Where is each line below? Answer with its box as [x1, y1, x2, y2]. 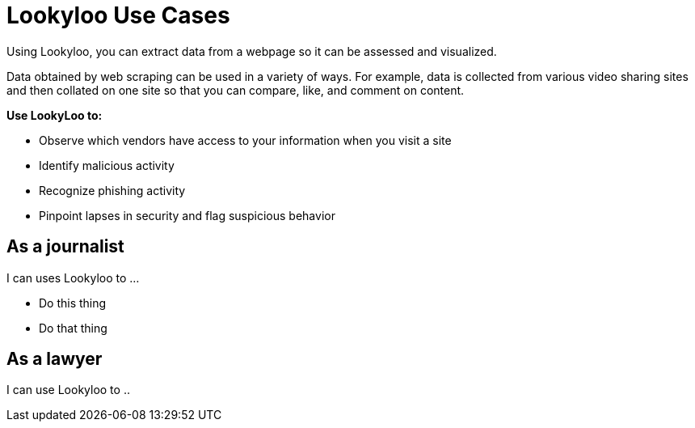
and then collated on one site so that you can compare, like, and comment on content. [6, 83, 465, 97]
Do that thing [39, 320, 107, 335]
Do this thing [39, 295, 107, 310]
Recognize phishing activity [39, 183, 186, 197]
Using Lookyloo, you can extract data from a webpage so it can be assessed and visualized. [6, 44, 497, 58]
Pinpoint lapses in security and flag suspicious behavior [39, 208, 335, 222]
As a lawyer [6, 349, 103, 370]
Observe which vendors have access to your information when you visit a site [39, 133, 452, 147]
